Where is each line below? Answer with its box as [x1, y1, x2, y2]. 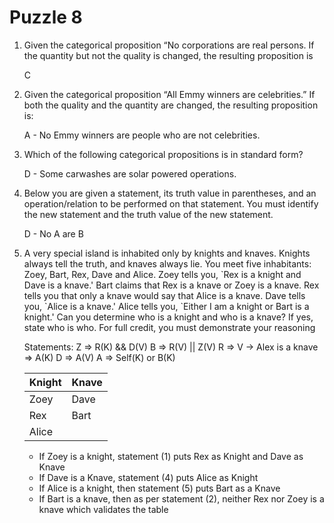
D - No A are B [23, 227, 84, 240]
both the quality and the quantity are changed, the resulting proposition [23, 99, 319, 111]
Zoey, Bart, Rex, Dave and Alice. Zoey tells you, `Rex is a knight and [23, 268, 302, 280]
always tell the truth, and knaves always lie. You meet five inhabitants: [23, 257, 312, 270]
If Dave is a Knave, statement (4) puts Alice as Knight [38, 471, 259, 483]
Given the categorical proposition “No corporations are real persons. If [23, 39, 315, 51]
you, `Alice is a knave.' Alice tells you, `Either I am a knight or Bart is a [23, 300, 310, 312]
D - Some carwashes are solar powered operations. [23, 167, 237, 180]
